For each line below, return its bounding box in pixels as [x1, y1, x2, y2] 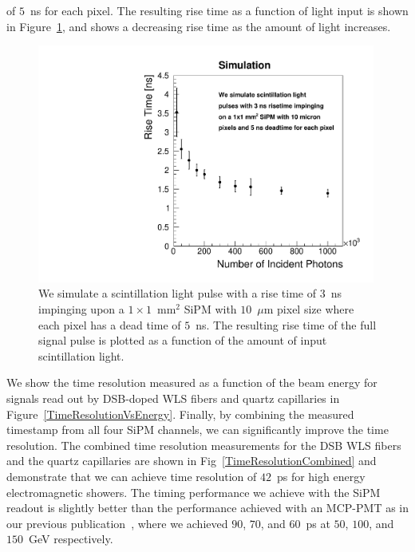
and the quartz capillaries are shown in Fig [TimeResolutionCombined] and [6, 452, 377, 469]
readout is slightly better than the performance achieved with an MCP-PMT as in [6, 499, 409, 516]
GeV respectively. [28, 530, 113, 547]
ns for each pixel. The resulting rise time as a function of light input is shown [30, 2, 409, 18]
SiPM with [184, 301, 237, 317]
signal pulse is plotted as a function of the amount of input [38, 332, 327, 349]
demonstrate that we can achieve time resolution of [6, 467, 257, 484]
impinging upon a [38, 301, 125, 317]
